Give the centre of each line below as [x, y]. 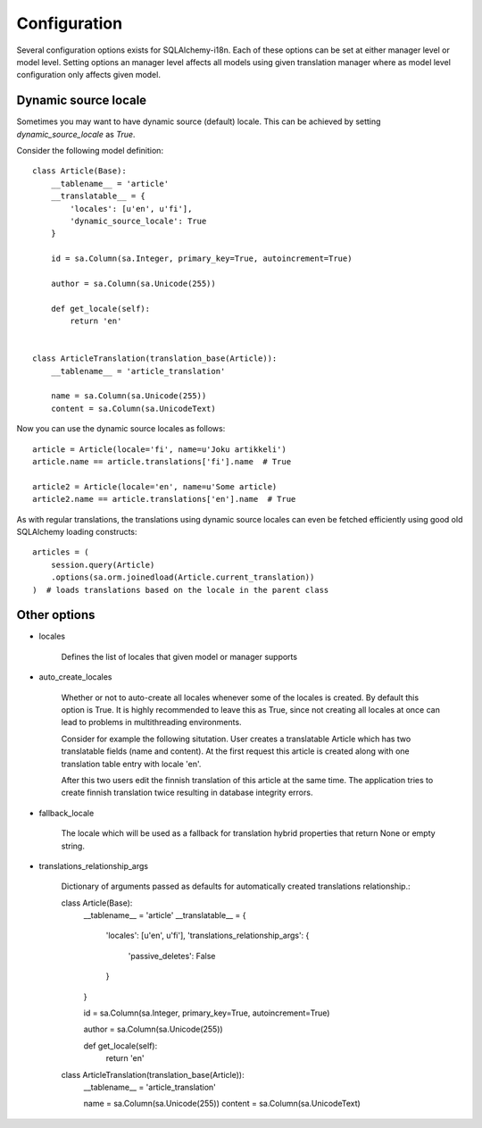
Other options [56, 615]
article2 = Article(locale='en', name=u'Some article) [155, 486]
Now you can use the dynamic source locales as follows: [121, 429]
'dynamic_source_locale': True [138, 221]
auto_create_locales [75, 677]
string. [73, 846]
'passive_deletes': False [172, 956]
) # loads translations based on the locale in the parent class [181, 590]
